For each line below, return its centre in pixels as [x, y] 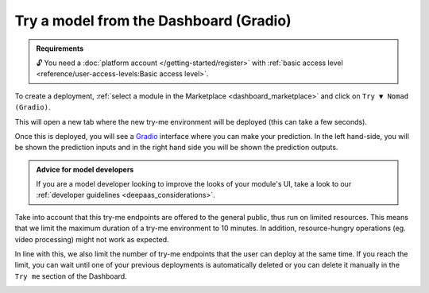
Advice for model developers [85, 169]
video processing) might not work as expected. [92, 239]
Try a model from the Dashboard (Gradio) [153, 21]
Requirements [60, 48]
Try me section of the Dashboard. [71, 276]
